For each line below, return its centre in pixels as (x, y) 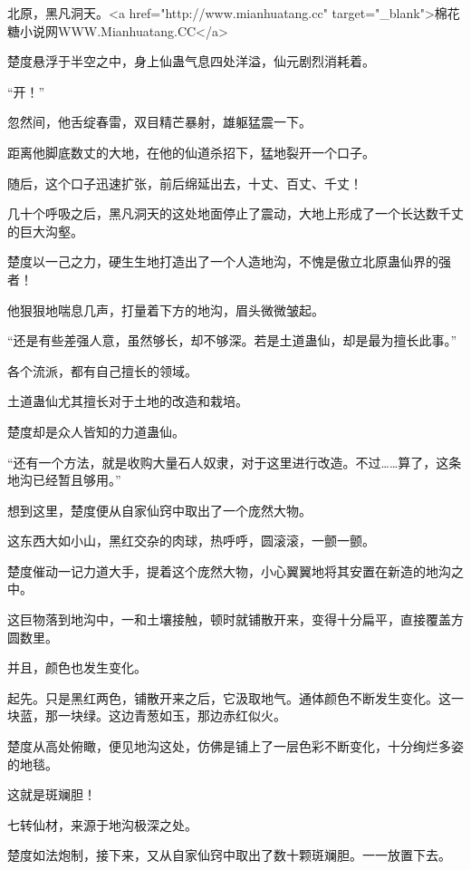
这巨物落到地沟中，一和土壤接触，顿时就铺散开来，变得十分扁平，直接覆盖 (229, 619)
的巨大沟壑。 (45, 231)
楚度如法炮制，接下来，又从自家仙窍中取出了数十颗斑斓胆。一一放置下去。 (229, 855)
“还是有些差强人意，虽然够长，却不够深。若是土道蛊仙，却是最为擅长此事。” (232, 340)
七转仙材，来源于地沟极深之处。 (102, 824)
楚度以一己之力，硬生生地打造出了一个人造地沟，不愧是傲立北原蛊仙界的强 (229, 261)
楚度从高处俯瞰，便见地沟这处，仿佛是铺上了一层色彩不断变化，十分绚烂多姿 (235, 746)
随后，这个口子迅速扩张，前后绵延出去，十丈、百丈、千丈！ (185, 183)
